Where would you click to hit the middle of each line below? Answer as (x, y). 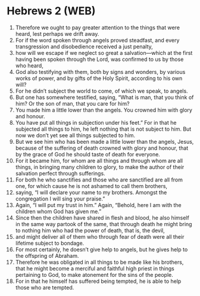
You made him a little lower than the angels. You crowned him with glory (104, 110)
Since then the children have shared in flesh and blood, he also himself (102, 218)
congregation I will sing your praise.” (60, 199)
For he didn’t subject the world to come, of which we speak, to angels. (101, 91)
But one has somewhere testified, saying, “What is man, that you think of (104, 97)
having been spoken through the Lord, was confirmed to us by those (99, 59)
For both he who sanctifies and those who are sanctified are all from (99, 180)
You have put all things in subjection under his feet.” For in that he (96, 122)
